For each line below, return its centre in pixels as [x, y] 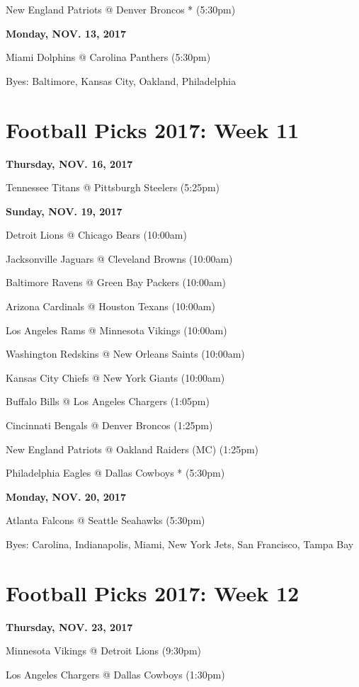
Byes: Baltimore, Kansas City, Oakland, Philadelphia [121, 80]
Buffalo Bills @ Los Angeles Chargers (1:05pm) [108, 401]
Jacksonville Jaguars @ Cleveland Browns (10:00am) [119, 258]
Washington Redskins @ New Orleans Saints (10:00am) [125, 354]
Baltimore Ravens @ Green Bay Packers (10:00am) [116, 282]
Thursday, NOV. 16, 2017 [69, 163]
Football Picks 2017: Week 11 [153, 129]
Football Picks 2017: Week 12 [153, 592]
